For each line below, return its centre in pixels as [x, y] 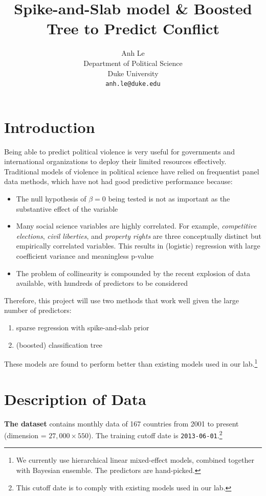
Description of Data [75, 399]
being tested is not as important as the [169, 199]
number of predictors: [38, 310]
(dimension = [25, 435]
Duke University [133, 73]
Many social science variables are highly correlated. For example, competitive [136, 226]
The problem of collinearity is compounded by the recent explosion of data [133, 273]
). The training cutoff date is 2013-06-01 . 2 [156, 434]
